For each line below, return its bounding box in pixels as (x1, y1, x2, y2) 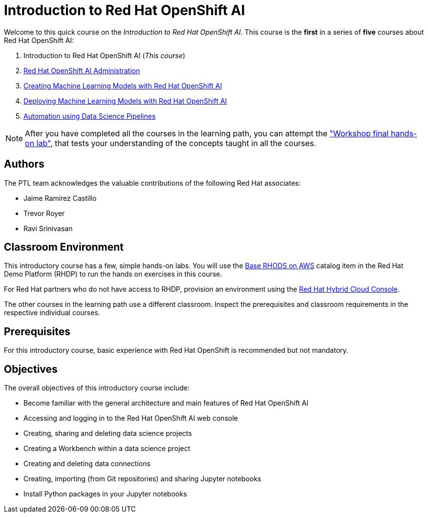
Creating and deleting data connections (23, 459, 150, 468)
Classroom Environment (4, 241, 124, 254)
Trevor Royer (23, 209, 65, 217)
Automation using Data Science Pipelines (23, 111, 156, 120)
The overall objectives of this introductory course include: (4, 384, 190, 392)
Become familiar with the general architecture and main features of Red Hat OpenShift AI (23, 399, 309, 408)
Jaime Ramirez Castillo (23, 194, 97, 202)
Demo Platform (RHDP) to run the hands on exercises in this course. (4, 270, 222, 279)
